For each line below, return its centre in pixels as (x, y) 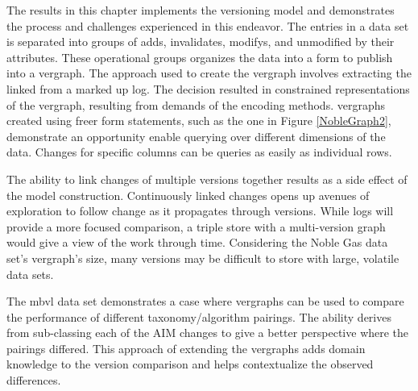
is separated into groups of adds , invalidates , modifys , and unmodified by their (201, 42)
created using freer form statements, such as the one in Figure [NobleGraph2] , (199, 121)
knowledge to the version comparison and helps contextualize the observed (190, 364)
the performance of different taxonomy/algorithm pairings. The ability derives (199, 316)
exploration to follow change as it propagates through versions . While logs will (200, 211)
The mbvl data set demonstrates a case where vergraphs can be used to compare (205, 301)
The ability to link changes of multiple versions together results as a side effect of (207, 179)
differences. (34, 380)
